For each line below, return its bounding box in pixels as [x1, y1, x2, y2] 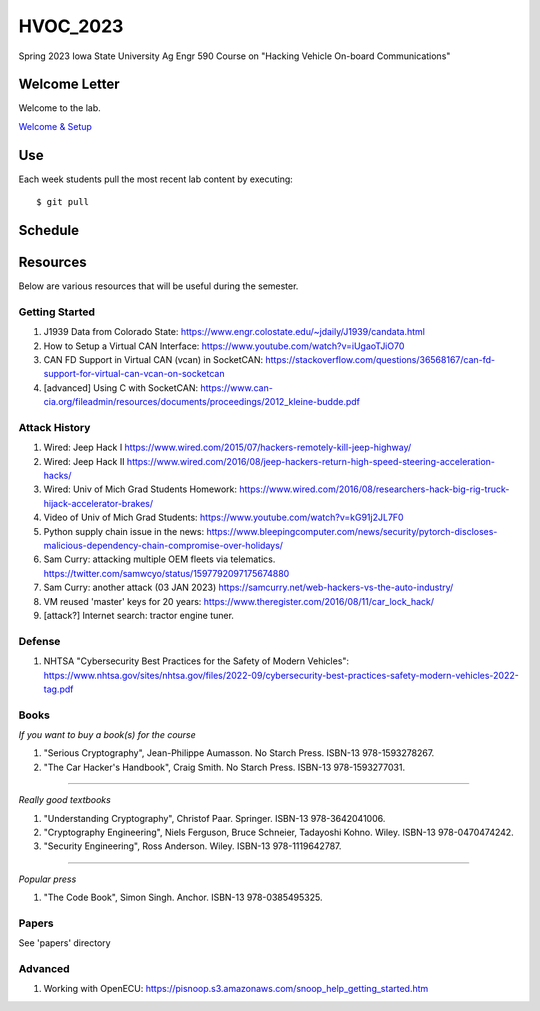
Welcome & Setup [18, 120, 92, 132]
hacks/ [43, 470, 72, 482]
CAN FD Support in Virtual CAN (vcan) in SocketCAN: [43, 353, 264, 365]
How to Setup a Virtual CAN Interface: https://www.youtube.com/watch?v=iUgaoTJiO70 [43, 340, 405, 352]
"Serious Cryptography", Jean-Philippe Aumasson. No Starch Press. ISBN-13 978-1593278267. [43, 747, 435, 759]
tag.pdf [43, 683, 74, 695]
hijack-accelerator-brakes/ [43, 497, 154, 509]
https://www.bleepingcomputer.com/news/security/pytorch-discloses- [206, 525, 498, 537]
